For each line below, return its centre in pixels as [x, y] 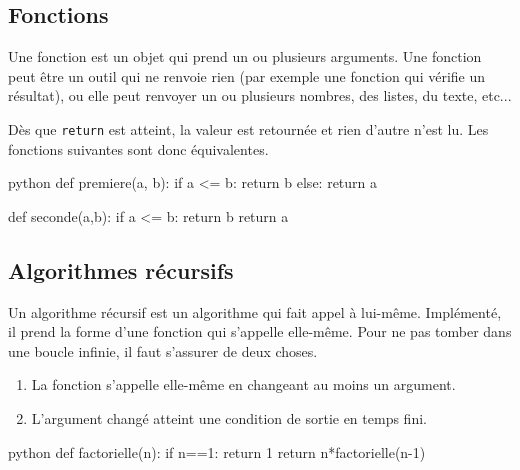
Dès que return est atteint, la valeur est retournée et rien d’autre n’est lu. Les [248, 128]
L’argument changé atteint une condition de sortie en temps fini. [229, 418]
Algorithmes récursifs [121, 269]
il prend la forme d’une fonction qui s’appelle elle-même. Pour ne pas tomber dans [260, 331]
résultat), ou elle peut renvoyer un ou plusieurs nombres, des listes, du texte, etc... [260, 95]
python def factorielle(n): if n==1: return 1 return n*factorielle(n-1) [217, 451]
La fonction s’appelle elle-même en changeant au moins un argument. [243, 384]
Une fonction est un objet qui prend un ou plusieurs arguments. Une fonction [245, 56]
